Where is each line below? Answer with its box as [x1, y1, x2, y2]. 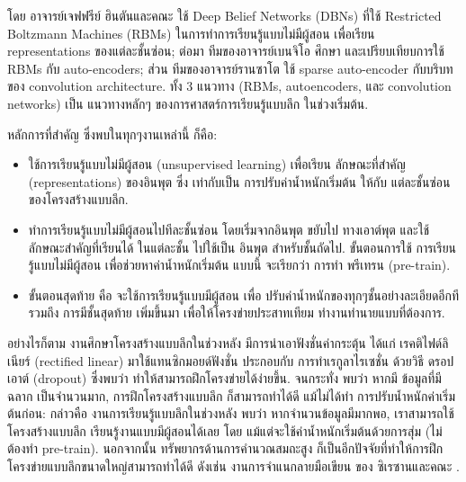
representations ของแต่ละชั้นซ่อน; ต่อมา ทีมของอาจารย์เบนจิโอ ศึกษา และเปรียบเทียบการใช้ [7, 41, 444, 60]
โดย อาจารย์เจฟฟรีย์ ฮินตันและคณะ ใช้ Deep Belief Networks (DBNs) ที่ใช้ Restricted [7, 6, 442, 24]
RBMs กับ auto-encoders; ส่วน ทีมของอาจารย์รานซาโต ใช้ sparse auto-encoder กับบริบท [7, 58, 453, 77]
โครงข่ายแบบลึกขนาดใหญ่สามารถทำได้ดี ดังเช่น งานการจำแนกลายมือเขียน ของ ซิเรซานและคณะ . [7, 457, 460, 476]
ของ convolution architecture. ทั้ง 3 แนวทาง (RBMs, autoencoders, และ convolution [7, 76, 452, 95]
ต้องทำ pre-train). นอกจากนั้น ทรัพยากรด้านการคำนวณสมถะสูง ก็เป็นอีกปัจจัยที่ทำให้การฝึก [7, 439, 444, 458]
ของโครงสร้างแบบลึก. [28, 190, 129, 209]
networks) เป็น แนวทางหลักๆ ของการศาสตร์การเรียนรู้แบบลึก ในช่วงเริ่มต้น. [7, 94, 369, 112]
